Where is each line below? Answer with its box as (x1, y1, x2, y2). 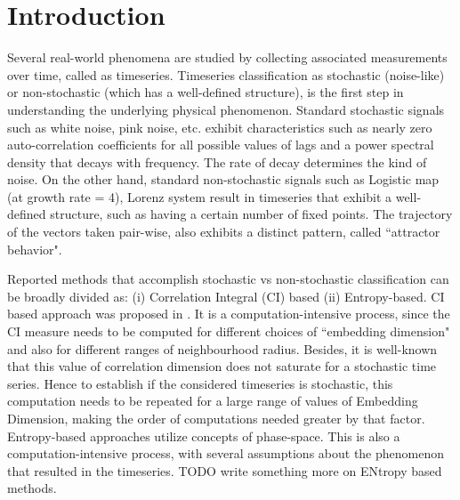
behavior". (7, 239, 62, 258)
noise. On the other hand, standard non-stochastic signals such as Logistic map (7, 170, 440, 189)
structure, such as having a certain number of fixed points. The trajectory (50, 205, 453, 223)
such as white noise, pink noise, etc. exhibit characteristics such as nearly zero (7, 117, 432, 136)
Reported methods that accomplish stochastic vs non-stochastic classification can (7, 270, 449, 288)
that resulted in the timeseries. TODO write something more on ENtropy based (7, 461, 442, 480)
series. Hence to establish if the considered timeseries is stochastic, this (7, 374, 393, 392)
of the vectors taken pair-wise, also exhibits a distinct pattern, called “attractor (7, 222, 440, 241)
